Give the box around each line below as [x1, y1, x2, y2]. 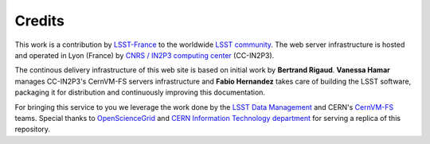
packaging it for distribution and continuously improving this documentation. [14, 88, 266, 97]
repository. [14, 124, 51, 134]
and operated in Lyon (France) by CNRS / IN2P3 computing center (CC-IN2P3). [14, 50, 275, 60]
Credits [14, 12, 65, 29]
